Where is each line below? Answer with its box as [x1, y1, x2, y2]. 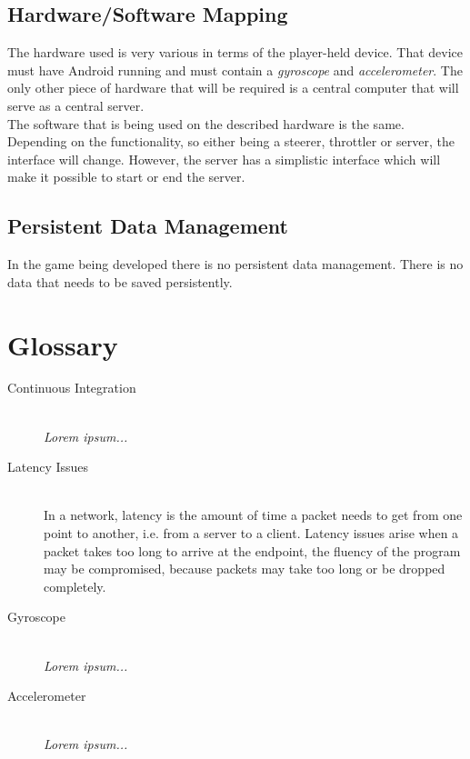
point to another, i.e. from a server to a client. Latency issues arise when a [44, 524, 459, 543]
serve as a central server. [7, 95, 145, 115]
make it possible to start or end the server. [7, 167, 245, 186]
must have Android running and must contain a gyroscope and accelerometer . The [7, 60, 463, 79]
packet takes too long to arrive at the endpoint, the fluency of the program [44, 541, 461, 560]
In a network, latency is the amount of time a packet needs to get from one [44, 505, 463, 524]
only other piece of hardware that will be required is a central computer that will [7, 78, 459, 97]
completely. [44, 576, 106, 595]
